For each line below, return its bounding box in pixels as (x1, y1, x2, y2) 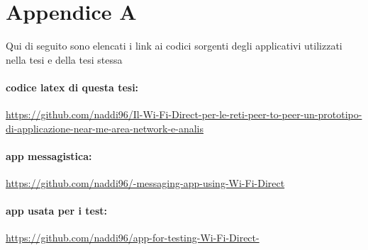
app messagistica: (6, 148, 92, 163)
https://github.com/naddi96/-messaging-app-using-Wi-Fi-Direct (6, 176, 285, 191)
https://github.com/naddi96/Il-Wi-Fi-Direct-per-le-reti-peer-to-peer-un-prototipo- (6, 107, 362, 122)
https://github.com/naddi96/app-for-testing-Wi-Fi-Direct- (6, 230, 260, 245)
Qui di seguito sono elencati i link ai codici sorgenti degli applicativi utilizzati (6, 38, 342, 53)
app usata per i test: (6, 203, 107, 218)
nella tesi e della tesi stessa (6, 52, 123, 67)
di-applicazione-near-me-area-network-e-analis (6, 120, 204, 135)
